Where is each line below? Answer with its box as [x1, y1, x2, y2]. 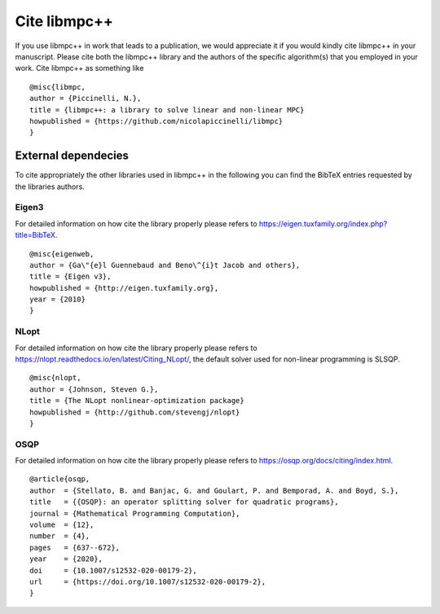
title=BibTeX [15, 230, 56, 240]
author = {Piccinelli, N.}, [29, 94, 142, 103]
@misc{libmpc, [29, 82, 86, 91]
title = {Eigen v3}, [29, 272, 112, 281]
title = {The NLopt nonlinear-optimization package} [29, 396, 244, 406]
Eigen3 [15, 202, 44, 213]
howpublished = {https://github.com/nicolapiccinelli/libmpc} [29, 116, 284, 125]
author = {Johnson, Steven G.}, [29, 384, 159, 394]
